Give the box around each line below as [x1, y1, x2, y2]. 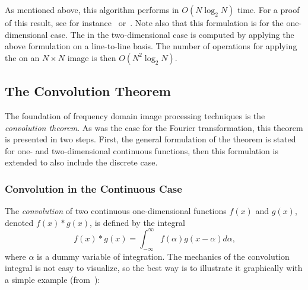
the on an [5, 51, 40, 63]
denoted [5, 216, 34, 228]
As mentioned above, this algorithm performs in [5, 4, 179, 15]
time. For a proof [237, 4, 300, 15]
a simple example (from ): [5, 273, 100, 285]
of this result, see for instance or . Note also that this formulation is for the [5, 17, 284, 28]
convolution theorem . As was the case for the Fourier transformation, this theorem [5, 121, 303, 133]
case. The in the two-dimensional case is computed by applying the [50, 28, 294, 40]
